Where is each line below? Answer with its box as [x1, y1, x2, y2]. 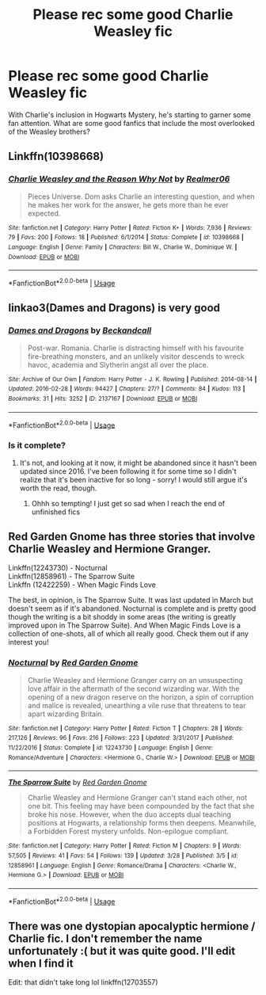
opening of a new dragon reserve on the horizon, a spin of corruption [27, 692, 254, 702]
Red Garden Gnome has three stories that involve [8, 529, 256, 543]
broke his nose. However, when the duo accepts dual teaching [27, 810, 231, 819]
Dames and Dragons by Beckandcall [8, 325, 152, 336]
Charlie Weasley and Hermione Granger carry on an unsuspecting [27, 675, 243, 684]
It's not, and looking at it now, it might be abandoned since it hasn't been [19, 458, 257, 467]
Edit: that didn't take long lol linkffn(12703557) [8, 978, 158, 987]
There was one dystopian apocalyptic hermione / [8, 919, 256, 932]
